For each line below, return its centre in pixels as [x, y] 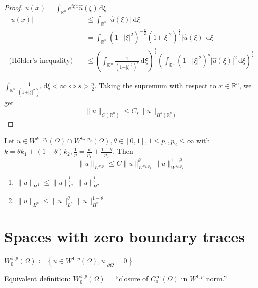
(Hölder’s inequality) [41, 61]
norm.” [216, 279]
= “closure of [128, 279]
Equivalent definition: [38, 279]
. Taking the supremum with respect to [155, 86]
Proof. [13, 7]
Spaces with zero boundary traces [124, 236]
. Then [123, 151]
